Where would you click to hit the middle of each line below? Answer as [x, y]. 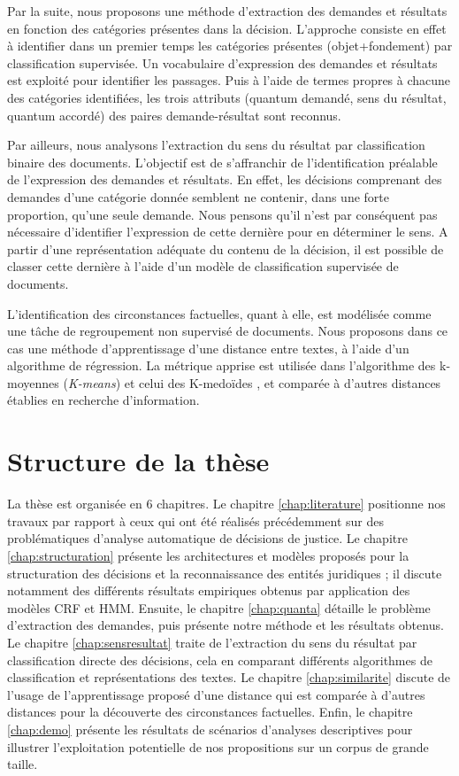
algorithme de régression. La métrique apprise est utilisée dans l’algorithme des [222, 365]
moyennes [33, 382]
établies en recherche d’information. [103, 400]
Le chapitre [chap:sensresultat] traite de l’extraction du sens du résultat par [212, 642]
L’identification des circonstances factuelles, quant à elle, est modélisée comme [219, 313]
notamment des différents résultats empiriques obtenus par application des [209, 590]
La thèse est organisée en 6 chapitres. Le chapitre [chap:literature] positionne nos [226, 504]
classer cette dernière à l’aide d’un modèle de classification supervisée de [203, 266]
